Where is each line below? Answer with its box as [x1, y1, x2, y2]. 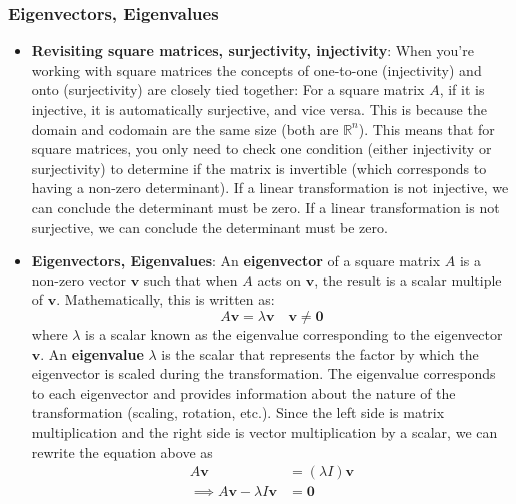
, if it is [439, 79, 485, 100]
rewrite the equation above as [31, 441, 213, 462]
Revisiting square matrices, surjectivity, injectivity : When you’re [31, 40, 474, 61]
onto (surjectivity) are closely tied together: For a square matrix [31, 79, 425, 100]
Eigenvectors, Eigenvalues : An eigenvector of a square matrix [31, 250, 441, 271]
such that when [143, 269, 238, 290]
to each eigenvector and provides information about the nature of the [31, 382, 456, 403]
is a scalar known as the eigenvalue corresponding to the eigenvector [85, 323, 503, 344]
